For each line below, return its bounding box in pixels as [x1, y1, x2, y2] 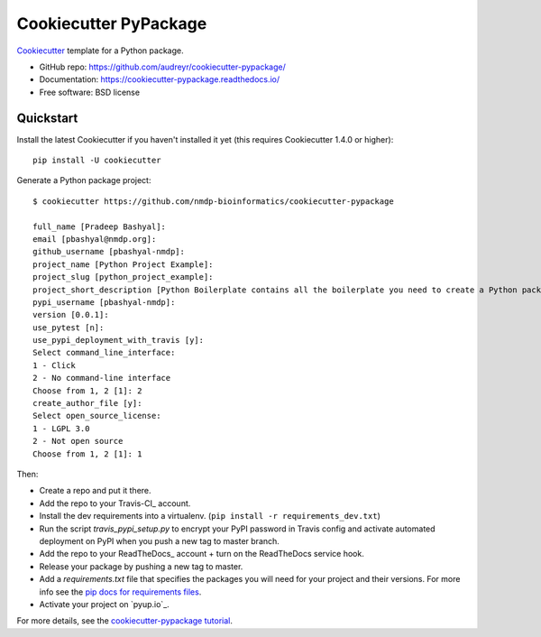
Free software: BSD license [39, 87, 140, 97]
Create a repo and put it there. [39, 485, 152, 496]
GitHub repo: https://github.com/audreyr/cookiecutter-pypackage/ [39, 61, 286, 72]
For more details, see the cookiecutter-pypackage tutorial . [16, 615, 234, 626]
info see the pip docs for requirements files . [39, 586, 202, 597]
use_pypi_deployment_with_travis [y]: [32, 335, 205, 346]
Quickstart [16, 110, 78, 125]
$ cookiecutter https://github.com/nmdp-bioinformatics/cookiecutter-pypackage [32, 196, 394, 207]
